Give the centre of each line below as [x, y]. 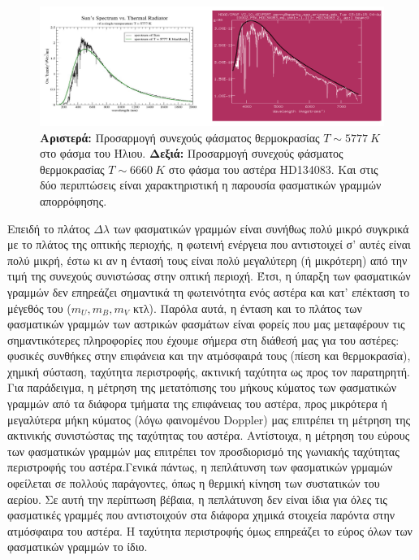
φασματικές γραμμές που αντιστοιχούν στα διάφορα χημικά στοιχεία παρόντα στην [201, 515]
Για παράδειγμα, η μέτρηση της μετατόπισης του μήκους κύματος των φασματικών [202, 387]
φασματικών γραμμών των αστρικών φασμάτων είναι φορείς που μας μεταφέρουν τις [206, 324]
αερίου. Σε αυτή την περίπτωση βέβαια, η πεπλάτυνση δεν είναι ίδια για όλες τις [197, 499]
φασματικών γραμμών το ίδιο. [78, 547]
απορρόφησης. [73, 200]
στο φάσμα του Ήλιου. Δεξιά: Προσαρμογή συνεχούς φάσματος [192, 153]
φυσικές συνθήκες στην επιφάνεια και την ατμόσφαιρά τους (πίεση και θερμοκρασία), [209, 356]
